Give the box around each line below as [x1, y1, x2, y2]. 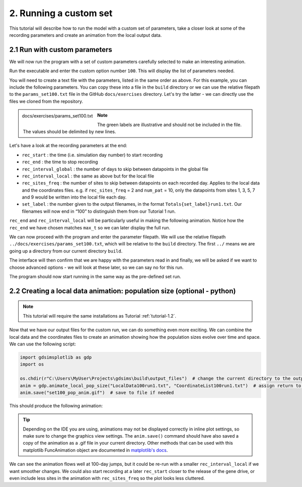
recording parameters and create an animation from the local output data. [9, 32, 162, 38]
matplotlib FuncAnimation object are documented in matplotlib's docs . [23, 447, 168, 453]
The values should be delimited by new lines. [23, 129, 116, 135]
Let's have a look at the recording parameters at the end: [9, 143, 127, 149]
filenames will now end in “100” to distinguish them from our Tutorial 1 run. [22, 208, 176, 214]
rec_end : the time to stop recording [22, 159, 98, 165]
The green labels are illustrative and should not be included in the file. [97, 121, 242, 128]
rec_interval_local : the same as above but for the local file [22, 173, 155, 179]
